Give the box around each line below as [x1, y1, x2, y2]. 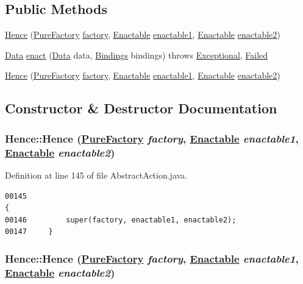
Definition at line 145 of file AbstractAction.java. [5, 168, 187, 181]
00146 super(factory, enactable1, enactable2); [5, 215, 237, 224]
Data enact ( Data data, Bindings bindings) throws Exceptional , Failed [5, 48, 268, 61]
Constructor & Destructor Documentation [5, 99, 277, 118]
